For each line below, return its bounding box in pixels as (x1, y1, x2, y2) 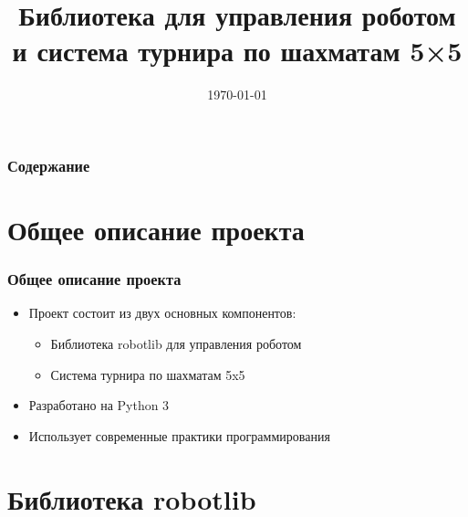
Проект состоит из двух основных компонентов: (28, 303, 296, 322)
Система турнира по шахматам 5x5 (50, 364, 245, 384)
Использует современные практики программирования (28, 426, 330, 445)
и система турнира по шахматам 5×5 (12, 32, 463, 69)
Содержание (7, 153, 90, 176)
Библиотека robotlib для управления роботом (50, 334, 302, 353)
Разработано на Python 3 (28, 396, 170, 415)
